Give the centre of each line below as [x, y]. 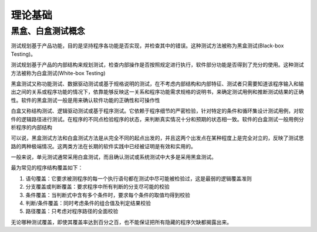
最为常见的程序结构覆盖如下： [47, 168]
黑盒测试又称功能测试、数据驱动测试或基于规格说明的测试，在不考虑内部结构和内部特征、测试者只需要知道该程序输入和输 [157, 83]
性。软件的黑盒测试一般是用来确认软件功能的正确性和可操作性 [85, 100]
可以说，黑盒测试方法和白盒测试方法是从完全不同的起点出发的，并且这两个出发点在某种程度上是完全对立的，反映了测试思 [157, 138]
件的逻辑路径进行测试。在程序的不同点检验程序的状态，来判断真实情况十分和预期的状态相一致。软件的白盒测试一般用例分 [157, 119]
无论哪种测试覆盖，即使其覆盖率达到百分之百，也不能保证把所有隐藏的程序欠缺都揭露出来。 [121, 222]
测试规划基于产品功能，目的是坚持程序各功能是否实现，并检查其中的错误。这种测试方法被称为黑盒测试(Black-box [147, 46]
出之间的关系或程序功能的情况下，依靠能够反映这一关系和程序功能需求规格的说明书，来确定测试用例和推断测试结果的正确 [157, 92]
